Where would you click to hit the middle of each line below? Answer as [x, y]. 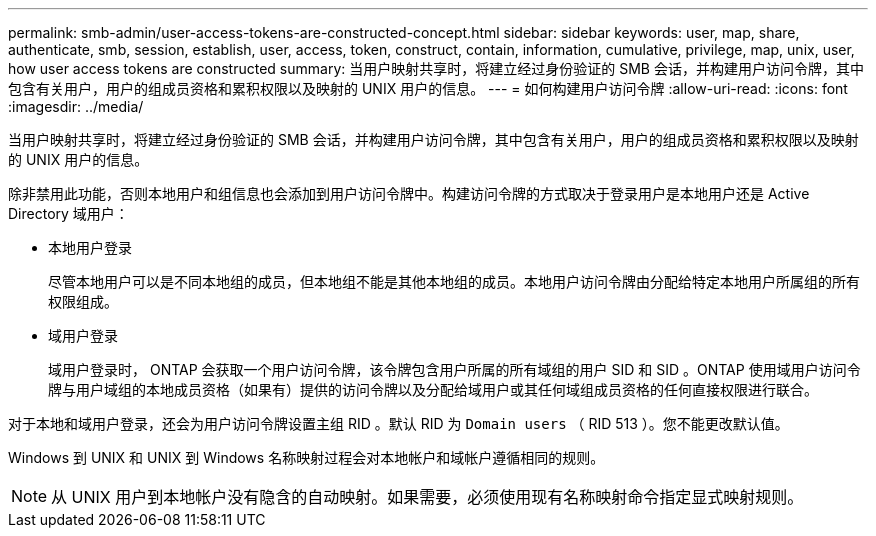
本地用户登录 [90, 247]
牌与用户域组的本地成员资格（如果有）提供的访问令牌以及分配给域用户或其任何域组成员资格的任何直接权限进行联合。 [433, 389]
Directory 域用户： [68, 213]
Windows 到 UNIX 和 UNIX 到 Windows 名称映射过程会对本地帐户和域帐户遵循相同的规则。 [306, 457]
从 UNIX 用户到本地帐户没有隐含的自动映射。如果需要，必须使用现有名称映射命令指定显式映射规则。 [427, 497]
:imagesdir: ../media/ [76, 106]
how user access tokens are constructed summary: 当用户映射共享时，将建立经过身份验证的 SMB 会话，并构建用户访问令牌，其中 [436, 68]
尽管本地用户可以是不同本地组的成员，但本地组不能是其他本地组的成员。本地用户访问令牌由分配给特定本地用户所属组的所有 [454, 281]
